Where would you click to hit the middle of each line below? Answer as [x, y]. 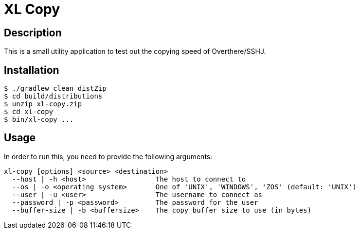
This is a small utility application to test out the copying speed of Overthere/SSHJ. [135, 51]
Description [33, 33]
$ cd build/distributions [53, 96]
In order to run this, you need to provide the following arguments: [108, 156]
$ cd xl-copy [29, 112]
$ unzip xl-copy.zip [43, 104]
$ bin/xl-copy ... [39, 120]
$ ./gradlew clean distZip [55, 89]
